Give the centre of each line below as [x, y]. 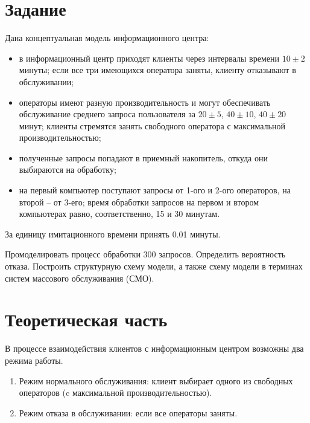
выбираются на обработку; [68, 170]
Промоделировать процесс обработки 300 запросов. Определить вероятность [145, 254]
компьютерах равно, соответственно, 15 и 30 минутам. [119, 214]
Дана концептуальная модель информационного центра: [107, 38]
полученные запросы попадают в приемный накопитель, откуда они [143, 157]
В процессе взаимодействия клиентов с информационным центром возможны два [154, 348]
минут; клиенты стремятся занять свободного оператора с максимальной [152, 125]
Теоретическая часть [86, 319]
